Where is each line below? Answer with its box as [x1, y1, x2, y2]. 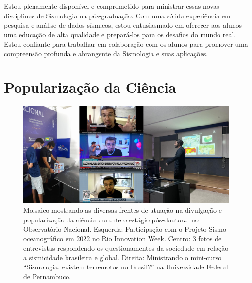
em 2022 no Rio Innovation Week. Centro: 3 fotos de [65, 233, 222, 243]
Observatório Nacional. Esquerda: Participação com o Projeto [23, 224, 207, 234]
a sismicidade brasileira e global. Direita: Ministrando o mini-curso [23, 252, 222, 262]
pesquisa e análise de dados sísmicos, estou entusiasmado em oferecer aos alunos [4, 20, 242, 30]
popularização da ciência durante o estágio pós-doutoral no [23, 214, 199, 224]
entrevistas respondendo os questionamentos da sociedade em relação [23, 243, 229, 253]
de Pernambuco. [23, 271, 71, 282]
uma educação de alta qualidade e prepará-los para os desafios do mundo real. [4, 29, 236, 39]
